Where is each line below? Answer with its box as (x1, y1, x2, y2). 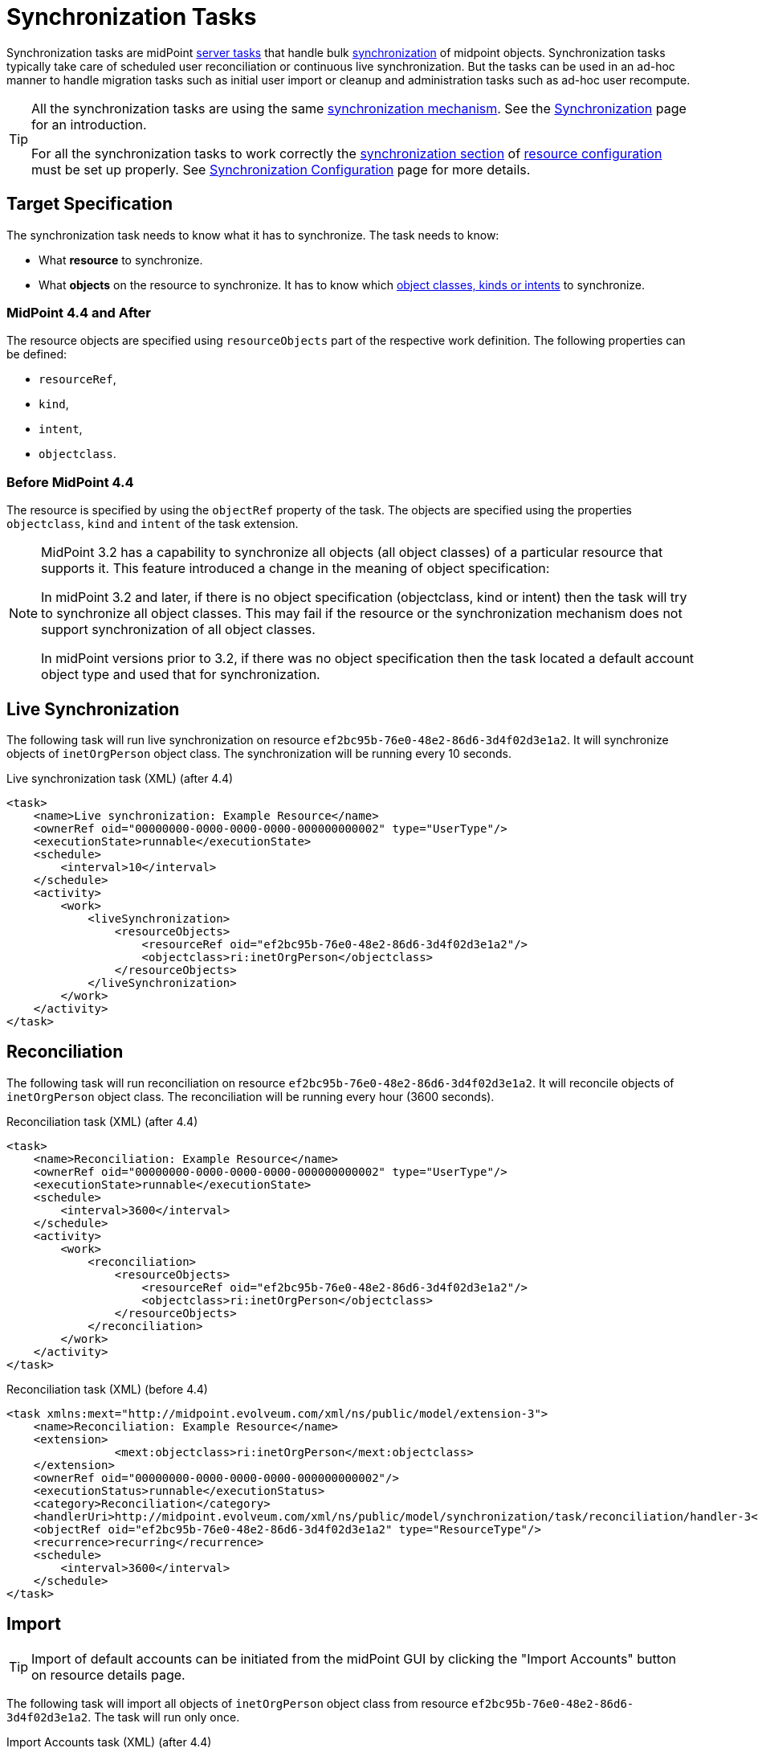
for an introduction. (31, 116, 147, 133)
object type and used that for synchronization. (41, 666, 320, 683)
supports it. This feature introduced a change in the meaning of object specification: (41, 560, 550, 577)
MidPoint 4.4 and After (6, 304, 151, 321)
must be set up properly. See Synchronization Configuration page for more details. (31, 161, 531, 178)
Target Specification (6, 194, 173, 215)
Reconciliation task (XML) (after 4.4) (6, 1114, 198, 1128)
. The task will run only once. (88, 1709, 240, 1724)
